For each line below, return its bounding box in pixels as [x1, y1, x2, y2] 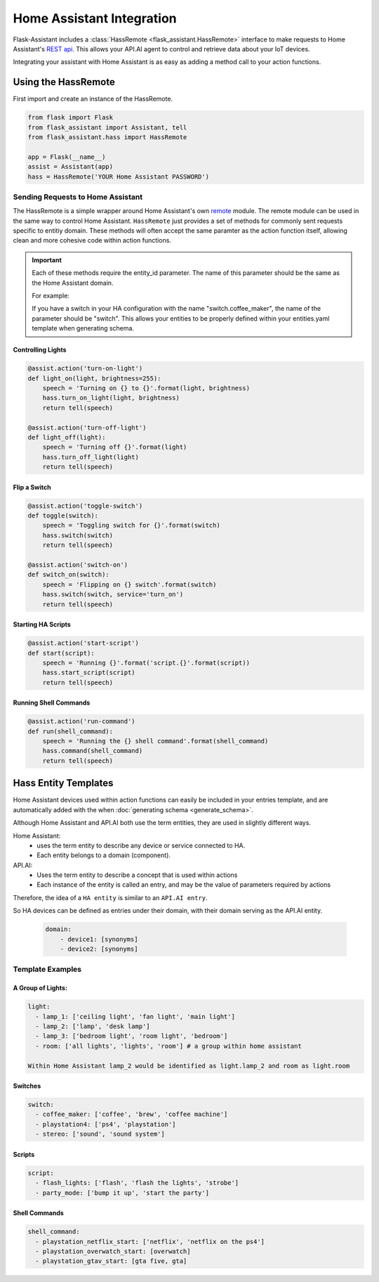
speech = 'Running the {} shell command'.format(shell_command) [42, 737, 269, 745]
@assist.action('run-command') [27, 717, 136, 726]
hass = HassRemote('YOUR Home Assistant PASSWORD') [27, 172, 210, 181]
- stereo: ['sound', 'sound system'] [35, 1130, 165, 1139]
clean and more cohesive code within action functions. [13, 236, 172, 245]
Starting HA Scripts [13, 620, 72, 629]
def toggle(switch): [27, 512, 98, 520]
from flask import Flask [27, 113, 114, 122]
